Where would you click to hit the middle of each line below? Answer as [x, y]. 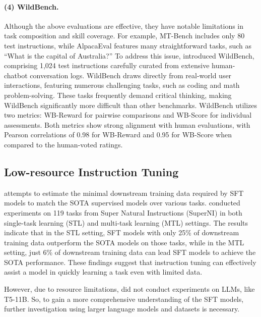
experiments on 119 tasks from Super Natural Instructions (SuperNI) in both [123, 212]
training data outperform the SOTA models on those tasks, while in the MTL [124, 242]
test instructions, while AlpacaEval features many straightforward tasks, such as [128, 45]
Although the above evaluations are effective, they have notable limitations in [124, 25]
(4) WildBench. [31, 6]
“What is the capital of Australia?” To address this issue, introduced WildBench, [129, 55]
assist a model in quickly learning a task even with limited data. [103, 272]
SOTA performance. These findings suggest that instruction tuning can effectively [130, 262]
